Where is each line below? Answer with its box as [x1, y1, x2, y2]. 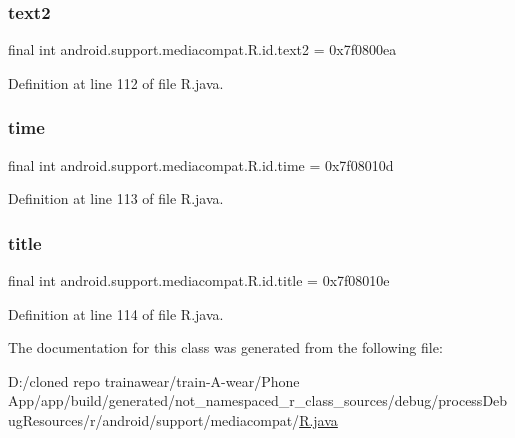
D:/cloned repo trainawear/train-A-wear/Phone [8, 370, 300, 391]
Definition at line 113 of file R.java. [8, 188, 224, 209]
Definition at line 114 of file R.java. [8, 303, 224, 324]
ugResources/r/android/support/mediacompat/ [8, 410, 300, 430]
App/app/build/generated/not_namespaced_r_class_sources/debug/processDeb [8, 390, 508, 411]
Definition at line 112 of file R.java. [8, 72, 224, 93]
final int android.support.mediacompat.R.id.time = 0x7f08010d [8, 154, 394, 175]
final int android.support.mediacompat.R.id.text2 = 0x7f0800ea [8, 39, 397, 60]
